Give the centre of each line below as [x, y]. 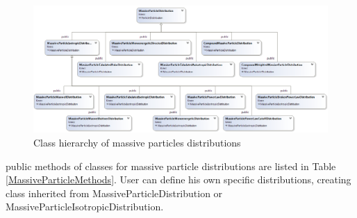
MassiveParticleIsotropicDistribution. [85, 207]
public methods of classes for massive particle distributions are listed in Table [171, 166]
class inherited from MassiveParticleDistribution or [114, 193]
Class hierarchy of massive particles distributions [137, 143]
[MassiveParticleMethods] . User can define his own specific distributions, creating [178, 179]
